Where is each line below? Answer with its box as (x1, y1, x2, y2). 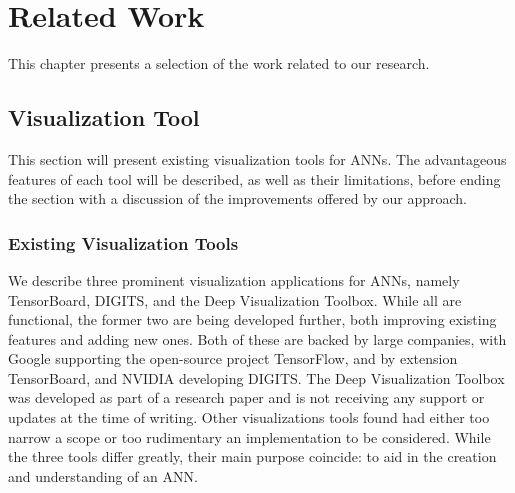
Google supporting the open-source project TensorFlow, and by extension (8, 348, 458, 369)
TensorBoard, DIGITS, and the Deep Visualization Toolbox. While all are (8, 289, 462, 310)
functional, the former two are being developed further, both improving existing (8, 309, 497, 330)
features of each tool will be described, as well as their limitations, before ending (8, 168, 501, 189)
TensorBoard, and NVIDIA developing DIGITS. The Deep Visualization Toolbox (8, 367, 505, 388)
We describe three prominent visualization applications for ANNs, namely (8, 269, 460, 290)
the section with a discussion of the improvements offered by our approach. (8, 188, 468, 209)
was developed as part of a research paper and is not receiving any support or (8, 387, 485, 408)
